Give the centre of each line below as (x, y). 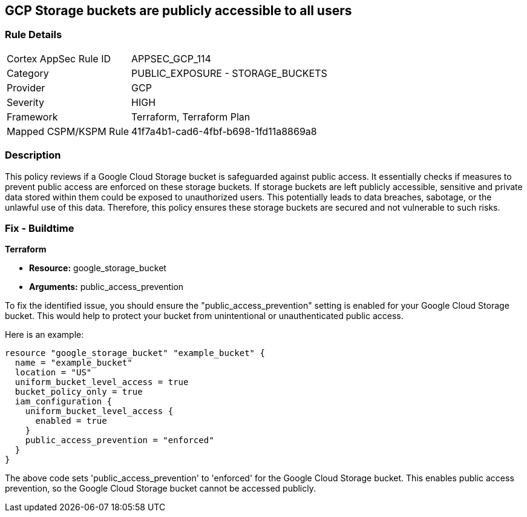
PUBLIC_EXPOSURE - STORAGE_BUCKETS (229, 73)
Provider (26, 87)
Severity (25, 102)
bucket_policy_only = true (79, 392)
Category (28, 73)
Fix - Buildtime (40, 228)
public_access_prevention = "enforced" (119, 440)
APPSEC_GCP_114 (171, 58)
